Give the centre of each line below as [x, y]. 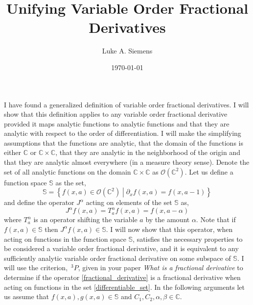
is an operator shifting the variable [85, 219]
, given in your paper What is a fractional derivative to [161, 267]
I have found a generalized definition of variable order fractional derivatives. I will [126, 104]
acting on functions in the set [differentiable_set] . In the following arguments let [124, 287]
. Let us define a [209, 171]
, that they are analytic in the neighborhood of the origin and [148, 152]
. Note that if [216, 219]
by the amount [168, 219]
